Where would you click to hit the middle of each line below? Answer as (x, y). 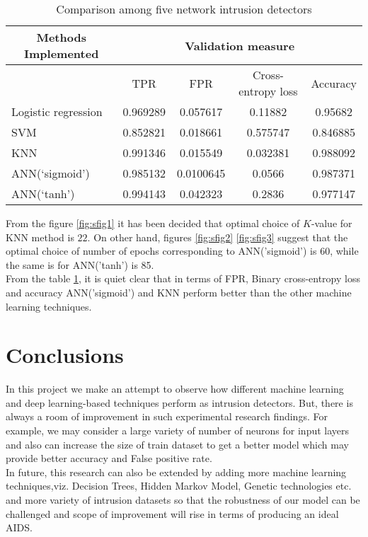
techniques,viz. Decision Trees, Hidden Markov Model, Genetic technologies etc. (179, 486)
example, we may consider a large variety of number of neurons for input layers (178, 431)
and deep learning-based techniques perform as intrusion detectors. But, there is (179, 402)
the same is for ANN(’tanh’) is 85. (80, 264)
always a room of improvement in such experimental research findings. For (167, 416)
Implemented (62, 53)
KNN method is (40, 237)
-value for (332, 223)
